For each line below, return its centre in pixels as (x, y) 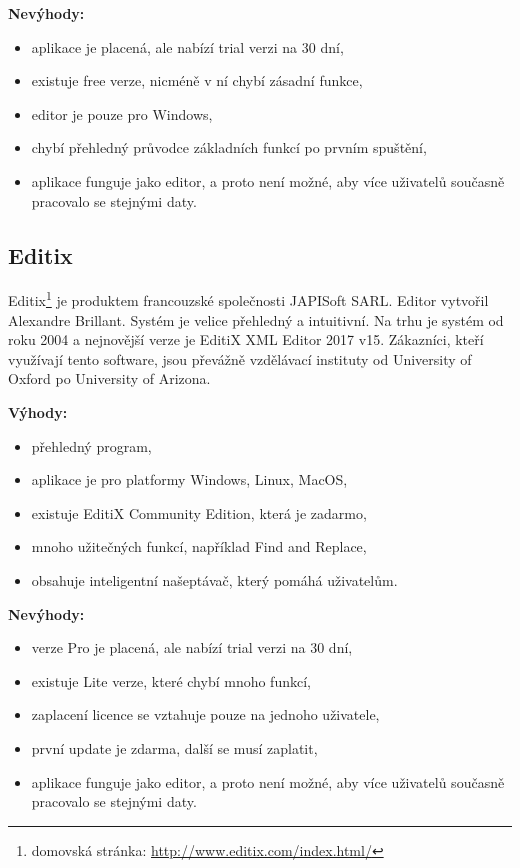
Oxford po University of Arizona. (109, 378)
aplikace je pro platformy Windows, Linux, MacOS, (189, 479)
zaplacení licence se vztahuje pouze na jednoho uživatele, (205, 714)
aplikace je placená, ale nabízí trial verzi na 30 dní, (187, 46)
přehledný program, (91, 445)
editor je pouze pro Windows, (122, 113)
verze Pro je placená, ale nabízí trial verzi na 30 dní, (192, 647)
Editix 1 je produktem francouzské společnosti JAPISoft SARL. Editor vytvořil (248, 299)
